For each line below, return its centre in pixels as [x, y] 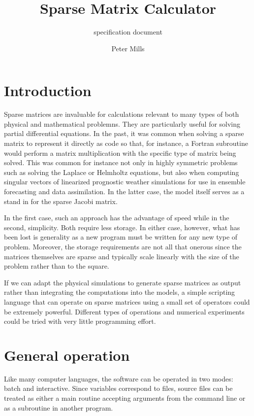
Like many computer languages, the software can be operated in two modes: [119, 378]
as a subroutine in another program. [59, 407]
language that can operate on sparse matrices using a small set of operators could [127, 301]
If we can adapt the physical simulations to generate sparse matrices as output [123, 282]
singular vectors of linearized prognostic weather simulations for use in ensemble [125, 182]
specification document [128, 32]
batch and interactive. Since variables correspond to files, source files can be [118, 388]
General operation [67, 355]
